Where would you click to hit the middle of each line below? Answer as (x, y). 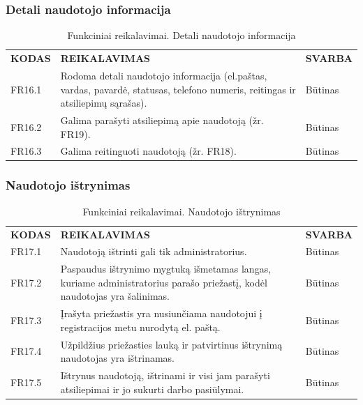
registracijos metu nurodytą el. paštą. (140, 327)
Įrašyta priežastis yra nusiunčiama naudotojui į (161, 313)
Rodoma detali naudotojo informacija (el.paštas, (164, 75)
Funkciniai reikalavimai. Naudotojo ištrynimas (181, 211)
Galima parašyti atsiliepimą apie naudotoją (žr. (162, 120)
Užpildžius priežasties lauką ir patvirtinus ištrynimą (171, 344)
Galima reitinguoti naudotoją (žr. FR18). (148, 151)
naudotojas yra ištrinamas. (118, 358)
